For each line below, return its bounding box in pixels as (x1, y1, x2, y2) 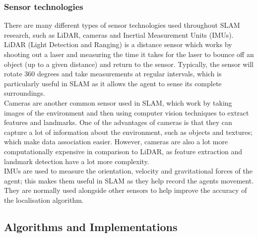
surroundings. (4, 88, 45, 98)
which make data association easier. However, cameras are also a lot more (4, 136, 228, 147)
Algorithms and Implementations (4, 219, 178, 234)
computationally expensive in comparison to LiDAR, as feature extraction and (4, 146, 243, 156)
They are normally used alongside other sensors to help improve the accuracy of (4, 185, 247, 195)
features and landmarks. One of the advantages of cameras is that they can (4, 117, 232, 127)
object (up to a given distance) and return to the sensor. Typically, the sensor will (4, 59, 254, 69)
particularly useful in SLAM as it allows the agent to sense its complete (4, 78, 222, 88)
